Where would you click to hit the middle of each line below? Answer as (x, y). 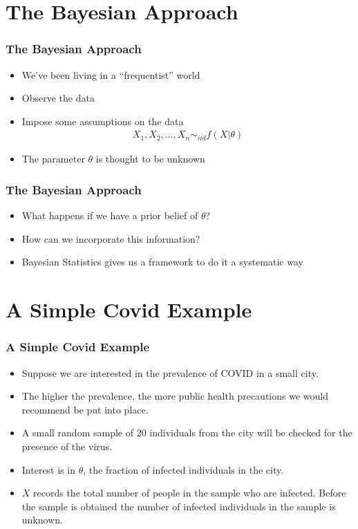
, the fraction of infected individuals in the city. (183, 469)
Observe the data (58, 98)
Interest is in (48, 469)
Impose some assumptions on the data (103, 121)
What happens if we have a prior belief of (110, 215)
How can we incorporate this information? (111, 238)
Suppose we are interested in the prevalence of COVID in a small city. (170, 372)
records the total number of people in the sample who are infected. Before (190, 493)
